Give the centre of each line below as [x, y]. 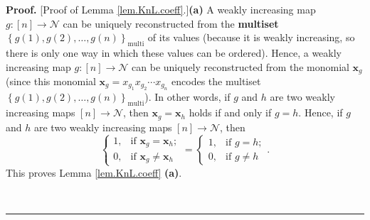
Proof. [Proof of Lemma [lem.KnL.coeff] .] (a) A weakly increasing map [161, 9]
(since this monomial [51, 81]
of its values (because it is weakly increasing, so [251, 37]
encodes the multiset [216, 81]
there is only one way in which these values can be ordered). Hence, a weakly [174, 52]
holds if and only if [230, 112]
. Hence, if [321, 112]
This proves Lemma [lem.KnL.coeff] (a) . [94, 172]
